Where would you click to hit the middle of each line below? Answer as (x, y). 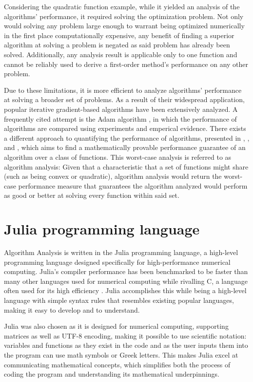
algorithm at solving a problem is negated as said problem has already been (117, 45)
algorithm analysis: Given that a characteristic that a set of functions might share (126, 166)
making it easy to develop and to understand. (72, 309)
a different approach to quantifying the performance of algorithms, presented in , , (127, 138)
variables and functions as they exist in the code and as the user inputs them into (126, 345)
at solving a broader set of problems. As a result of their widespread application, (124, 99)
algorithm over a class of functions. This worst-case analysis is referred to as (118, 157)
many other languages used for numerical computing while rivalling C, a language (126, 281)
